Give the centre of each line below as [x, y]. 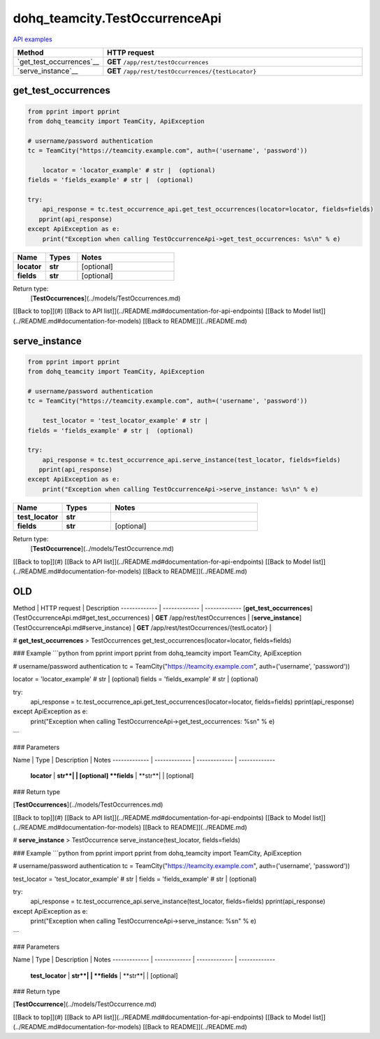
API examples [32, 39]
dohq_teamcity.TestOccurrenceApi [117, 18]
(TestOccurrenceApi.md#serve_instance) [72, 627]
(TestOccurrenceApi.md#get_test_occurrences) [81, 618]
